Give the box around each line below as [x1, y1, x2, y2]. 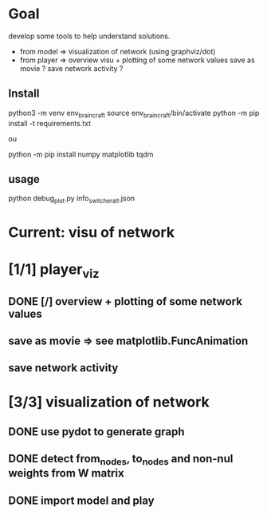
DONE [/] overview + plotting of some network [8, 295, 243, 308]
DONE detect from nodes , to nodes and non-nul [8, 452, 234, 468]
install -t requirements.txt [8, 118, 92, 128]
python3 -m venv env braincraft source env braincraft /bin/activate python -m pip [8, 108, 260, 120]
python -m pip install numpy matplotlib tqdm [8, 149, 154, 159]
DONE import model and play [8, 493, 155, 507]
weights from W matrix [8, 466, 125, 480]
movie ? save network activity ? [19, 63, 124, 73]
